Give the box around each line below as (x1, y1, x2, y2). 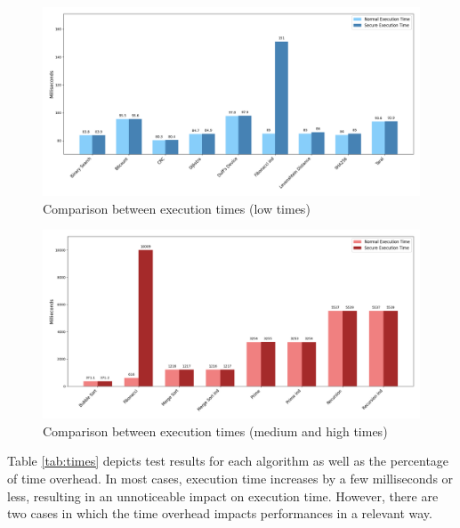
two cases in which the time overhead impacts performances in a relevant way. (7, 504, 432, 523)
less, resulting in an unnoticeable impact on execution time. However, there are (7, 486, 439, 505)
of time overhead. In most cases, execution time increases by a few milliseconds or (7, 468, 454, 487)
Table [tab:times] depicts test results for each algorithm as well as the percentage (7, 451, 449, 470)
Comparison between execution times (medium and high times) (43, 421, 388, 440)
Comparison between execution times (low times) (43, 199, 311, 217)
